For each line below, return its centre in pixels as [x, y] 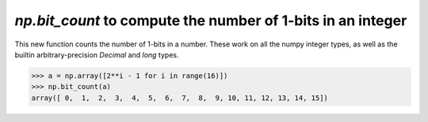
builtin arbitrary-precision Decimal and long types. [97, 54]
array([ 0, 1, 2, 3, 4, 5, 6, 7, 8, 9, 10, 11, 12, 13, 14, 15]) [180, 98]
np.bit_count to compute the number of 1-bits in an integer [211, 20]
